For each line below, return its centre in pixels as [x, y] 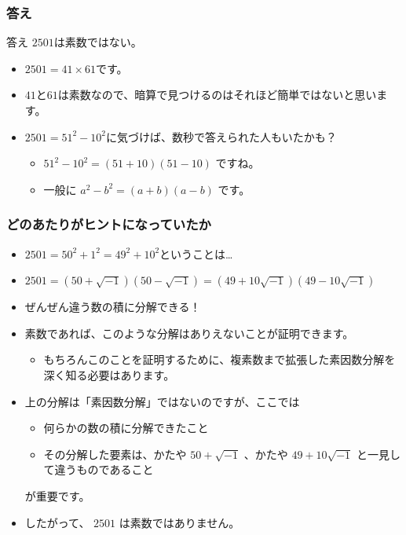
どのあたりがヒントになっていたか [109, 224]
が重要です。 [57, 495]
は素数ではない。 [98, 42]
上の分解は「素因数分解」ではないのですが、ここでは [162, 401]
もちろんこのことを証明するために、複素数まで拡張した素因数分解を [219, 359]
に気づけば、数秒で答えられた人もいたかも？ [221, 136]
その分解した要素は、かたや [115, 454]
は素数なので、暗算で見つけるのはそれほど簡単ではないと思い [217, 95]
